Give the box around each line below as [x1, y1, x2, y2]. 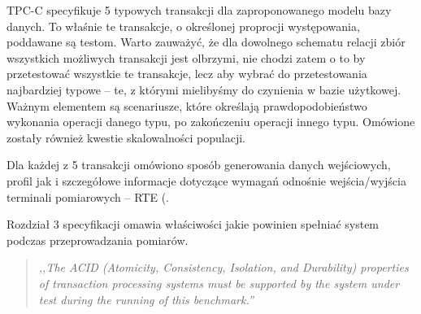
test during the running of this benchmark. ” [38, 290, 254, 307]
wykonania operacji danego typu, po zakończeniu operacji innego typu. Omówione [7, 113, 415, 130]
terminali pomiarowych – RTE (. [7, 188, 169, 205]
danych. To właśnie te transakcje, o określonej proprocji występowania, [7, 17, 360, 34]
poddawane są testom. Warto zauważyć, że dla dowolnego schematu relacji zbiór [7, 33, 406, 50]
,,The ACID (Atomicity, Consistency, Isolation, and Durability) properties [38, 259, 409, 276]
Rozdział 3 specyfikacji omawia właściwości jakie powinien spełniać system [7, 216, 380, 233]
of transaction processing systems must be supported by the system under [38, 274, 400, 291]
